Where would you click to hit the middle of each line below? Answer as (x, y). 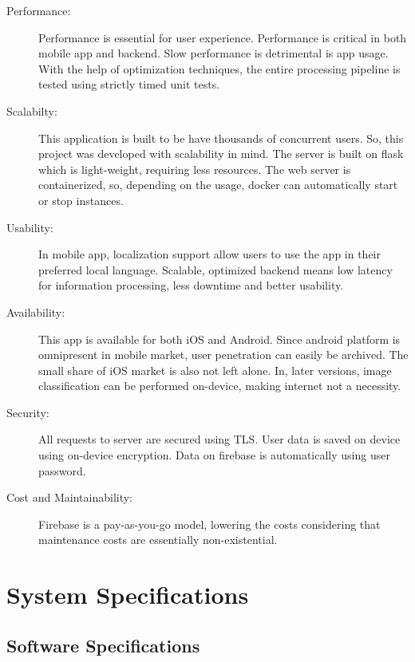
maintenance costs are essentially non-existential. (158, 540)
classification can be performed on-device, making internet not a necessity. (220, 386)
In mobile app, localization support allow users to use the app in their (210, 254)
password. (62, 470)
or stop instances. (81, 200)
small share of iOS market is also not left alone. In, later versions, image (215, 370)
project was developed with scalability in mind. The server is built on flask (221, 154)
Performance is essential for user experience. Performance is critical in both (223, 37)
